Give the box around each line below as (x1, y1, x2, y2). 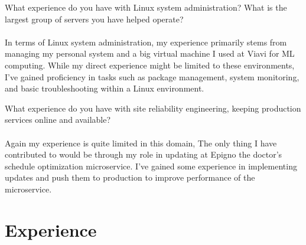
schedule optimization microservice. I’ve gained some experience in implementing (5, 159, 297, 172)
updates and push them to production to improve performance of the (5, 171, 255, 184)
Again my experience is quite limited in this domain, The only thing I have (5, 136, 277, 149)
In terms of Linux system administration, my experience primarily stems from (5, 35, 287, 48)
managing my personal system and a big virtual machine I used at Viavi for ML (5, 47, 295, 60)
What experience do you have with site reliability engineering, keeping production (5, 102, 301, 114)
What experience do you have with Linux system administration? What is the (5, 1, 287, 13)
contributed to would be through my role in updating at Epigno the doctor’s (5, 148, 282, 161)
